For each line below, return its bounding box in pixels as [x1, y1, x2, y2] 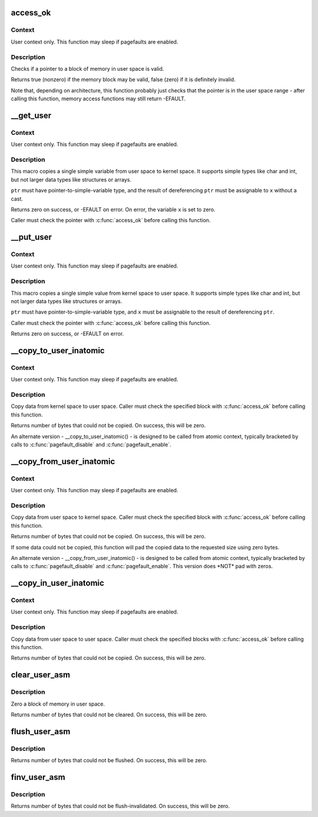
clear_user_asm [11, 670, 71, 680]
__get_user [11, 110, 52, 120]
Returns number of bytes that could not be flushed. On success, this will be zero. [11, 757, 207, 764]
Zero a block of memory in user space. [11, 700, 105, 707]
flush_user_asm [11, 726, 71, 736]
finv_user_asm [11, 772, 65, 782]
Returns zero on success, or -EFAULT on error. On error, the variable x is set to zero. [11, 206, 216, 213]
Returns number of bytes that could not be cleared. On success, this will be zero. [11, 711, 207, 718]
